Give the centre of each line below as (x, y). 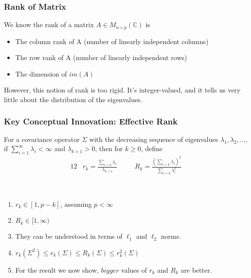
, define (152, 148)
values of (134, 270)
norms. (171, 236)
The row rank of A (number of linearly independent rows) (101, 57)
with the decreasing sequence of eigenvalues (154, 139)
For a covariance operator (42, 139)
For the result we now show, (57, 270)
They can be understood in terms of (69, 236)
